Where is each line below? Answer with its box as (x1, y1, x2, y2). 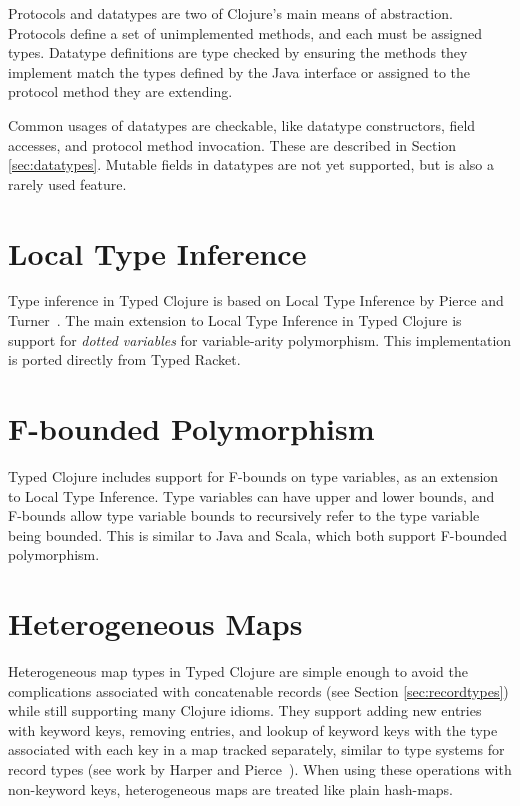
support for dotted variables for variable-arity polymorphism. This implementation (8, 329, 512, 350)
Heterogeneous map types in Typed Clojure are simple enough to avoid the (8, 661, 468, 682)
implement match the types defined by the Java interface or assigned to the (8, 61, 471, 82)
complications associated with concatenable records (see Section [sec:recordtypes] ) (8, 680, 509, 701)
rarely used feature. (8, 173, 127, 194)
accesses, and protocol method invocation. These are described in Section (8, 134, 457, 155)
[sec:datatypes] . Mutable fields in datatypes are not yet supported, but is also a (8, 154, 494, 175)
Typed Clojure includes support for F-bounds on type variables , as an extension (8, 465, 499, 486)
